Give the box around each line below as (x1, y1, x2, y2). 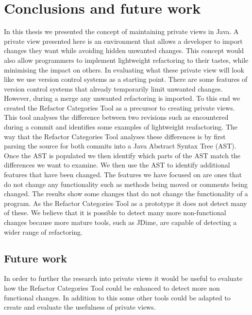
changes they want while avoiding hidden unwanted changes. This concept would (4, 45, 244, 56)
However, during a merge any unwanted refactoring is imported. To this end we (4, 93, 240, 103)
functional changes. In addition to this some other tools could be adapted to (4, 292, 231, 302)
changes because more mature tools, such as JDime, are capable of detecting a (4, 217, 237, 227)
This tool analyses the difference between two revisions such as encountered (4, 112, 229, 122)
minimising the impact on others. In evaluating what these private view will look (4, 64, 244, 74)
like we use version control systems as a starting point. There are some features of (4, 74, 248, 84)
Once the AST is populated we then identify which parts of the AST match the (4, 150, 241, 160)
